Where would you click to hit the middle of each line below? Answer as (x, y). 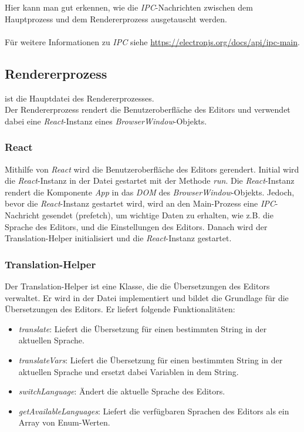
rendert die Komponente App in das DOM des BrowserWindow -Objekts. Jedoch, (150, 192)
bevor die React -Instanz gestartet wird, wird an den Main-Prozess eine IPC (140, 203)
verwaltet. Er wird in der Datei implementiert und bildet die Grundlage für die (147, 297)
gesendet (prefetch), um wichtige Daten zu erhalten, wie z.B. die (158, 215)
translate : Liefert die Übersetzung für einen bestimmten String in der (143, 328)
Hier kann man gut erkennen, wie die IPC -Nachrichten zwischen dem (129, 7)
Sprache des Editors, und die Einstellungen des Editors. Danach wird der (136, 226)
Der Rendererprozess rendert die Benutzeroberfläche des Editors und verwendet (148, 109)
